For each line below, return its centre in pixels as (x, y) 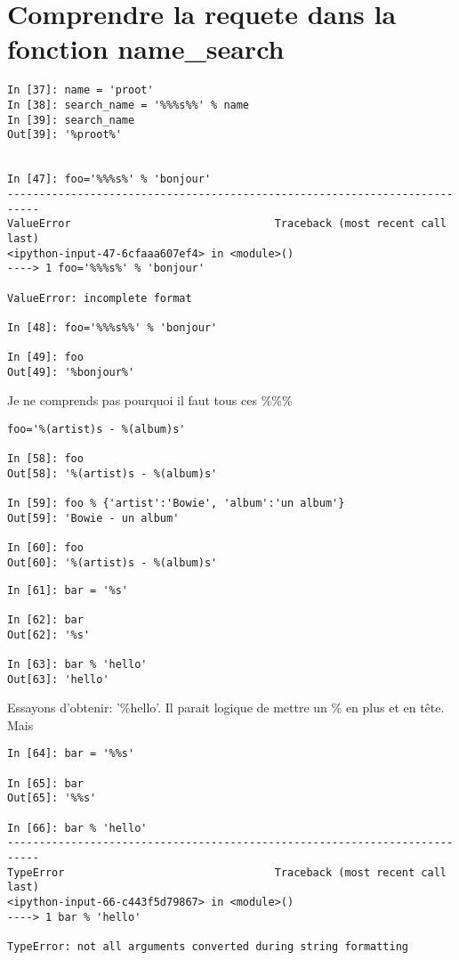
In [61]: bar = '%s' (68, 590)
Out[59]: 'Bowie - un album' (93, 518)
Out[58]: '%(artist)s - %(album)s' (113, 474)
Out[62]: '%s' (49, 635)
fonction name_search (146, 49)
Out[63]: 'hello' (58, 679)
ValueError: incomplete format (100, 298)
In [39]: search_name (71, 120)
